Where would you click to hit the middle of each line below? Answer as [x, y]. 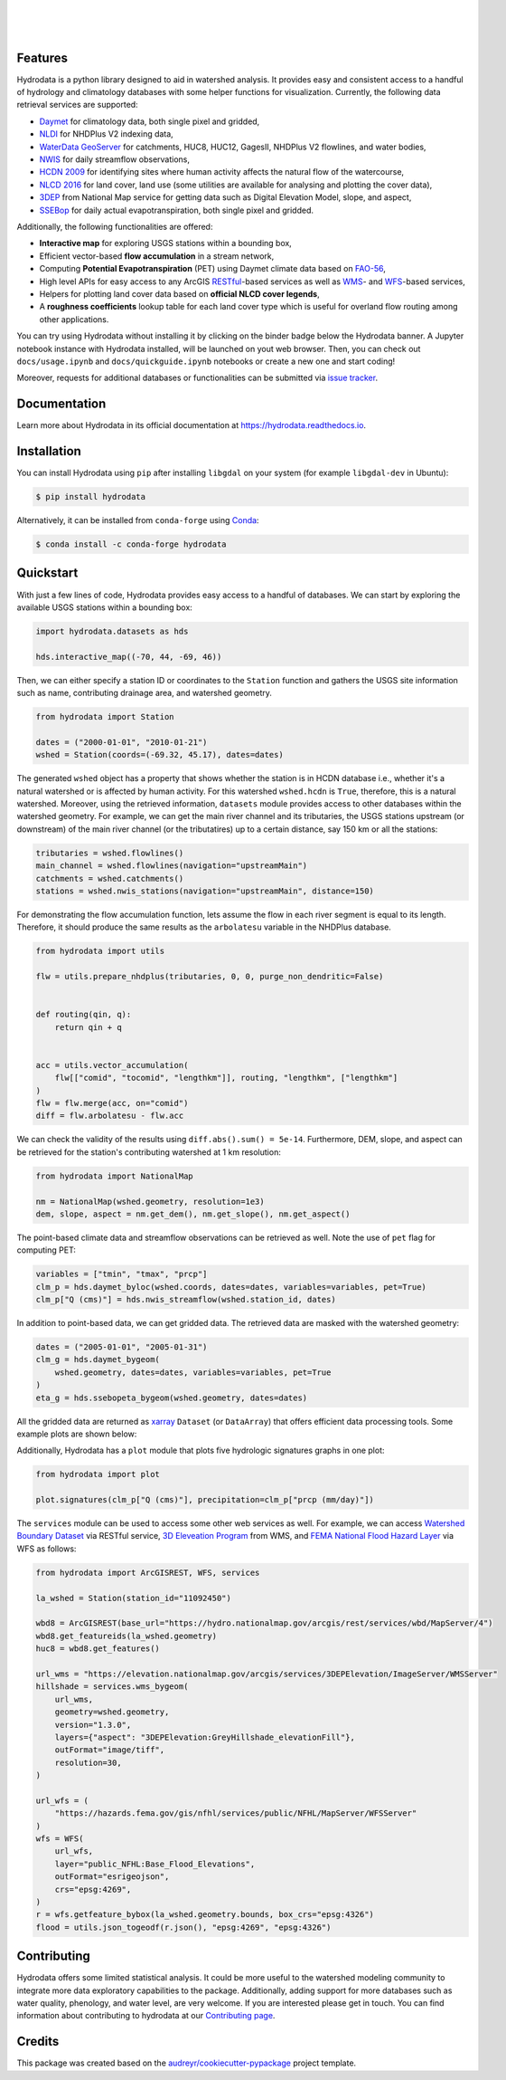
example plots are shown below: [77, 1434]
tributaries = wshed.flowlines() [110, 853]
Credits [38, 2042]
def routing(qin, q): [84, 1015]
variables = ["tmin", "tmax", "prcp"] [122, 1274]
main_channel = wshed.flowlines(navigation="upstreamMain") [172, 866]
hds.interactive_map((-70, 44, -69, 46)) [129, 657]
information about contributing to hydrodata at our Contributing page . [146, 2016]
